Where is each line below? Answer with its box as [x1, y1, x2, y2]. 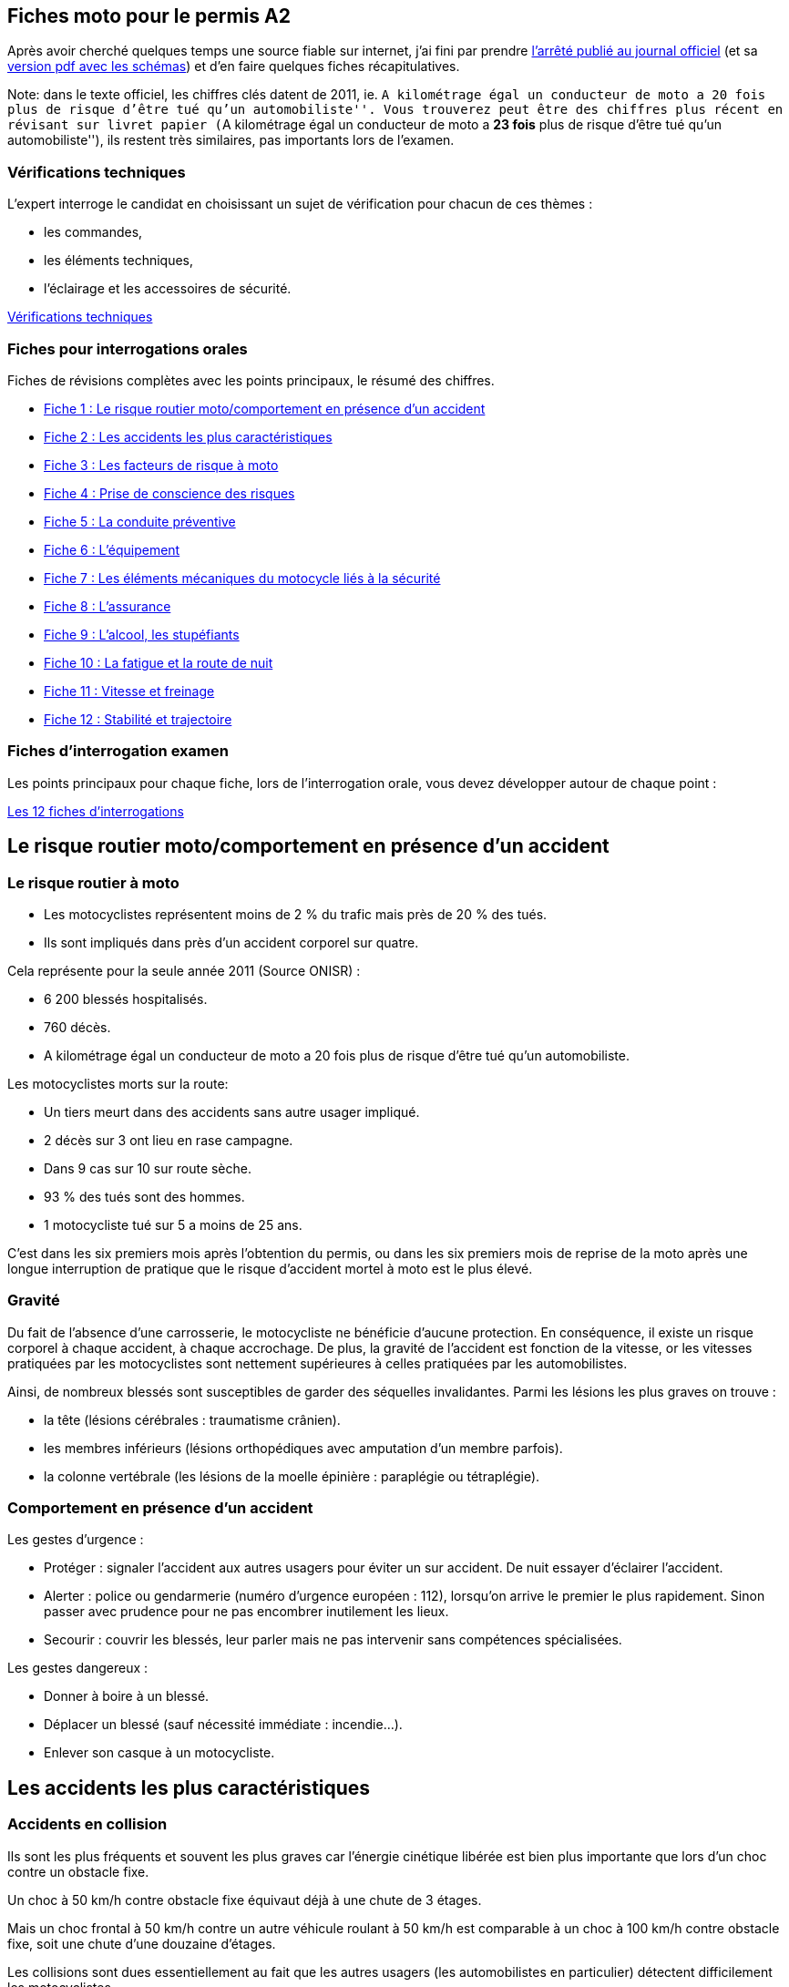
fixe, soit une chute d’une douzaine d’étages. [7, 1935, 276, 1951]
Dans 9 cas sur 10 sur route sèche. [44, 1160, 251, 1176]
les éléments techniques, [44, 252, 194, 269]
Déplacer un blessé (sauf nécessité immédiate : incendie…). [44, 1716, 403, 1733]
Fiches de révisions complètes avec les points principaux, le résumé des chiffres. [7, 372, 495, 388]
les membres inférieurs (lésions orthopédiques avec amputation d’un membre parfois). [44, 1439, 563, 1456]
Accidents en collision [7, 1815, 168, 1834]
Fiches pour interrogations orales [7, 339, 248, 358]
